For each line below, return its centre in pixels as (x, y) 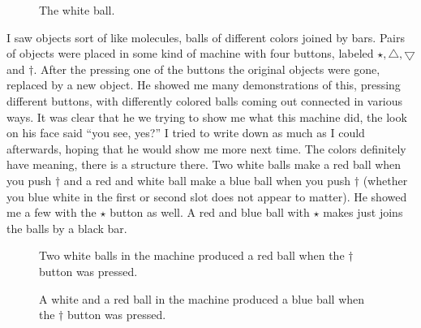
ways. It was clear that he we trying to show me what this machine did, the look (207, 117)
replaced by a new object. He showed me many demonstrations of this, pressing (204, 85)
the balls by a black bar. (67, 228)
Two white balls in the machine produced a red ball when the (192, 255)
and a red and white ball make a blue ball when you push (207, 180)
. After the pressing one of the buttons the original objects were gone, (207, 69)
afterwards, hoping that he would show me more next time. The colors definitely (206, 148)
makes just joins (363, 212)
